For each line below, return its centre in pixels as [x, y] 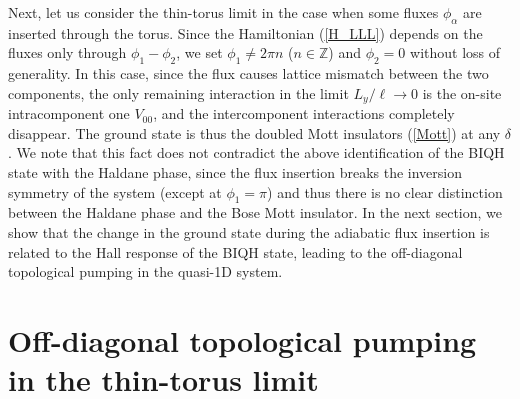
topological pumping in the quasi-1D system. [145, 271]
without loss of [455, 52]
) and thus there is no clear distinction [385, 191]
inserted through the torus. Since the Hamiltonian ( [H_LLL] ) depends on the [245, 32]
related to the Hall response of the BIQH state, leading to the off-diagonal [235, 251]
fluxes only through [67, 52]
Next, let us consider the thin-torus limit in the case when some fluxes [223, 12]
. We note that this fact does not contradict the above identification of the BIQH [256, 152]
